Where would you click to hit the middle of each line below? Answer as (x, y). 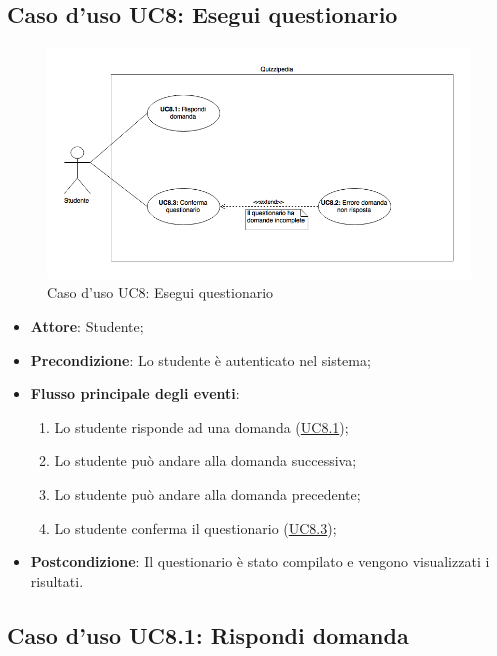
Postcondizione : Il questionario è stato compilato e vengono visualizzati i (260, 561)
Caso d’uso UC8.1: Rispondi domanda (208, 634)
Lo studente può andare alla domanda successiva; (205, 460)
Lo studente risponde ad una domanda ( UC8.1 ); (201, 426)
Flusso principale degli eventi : (135, 393)
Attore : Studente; (87, 326)
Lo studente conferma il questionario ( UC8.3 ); (195, 527)
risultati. (57, 580)
